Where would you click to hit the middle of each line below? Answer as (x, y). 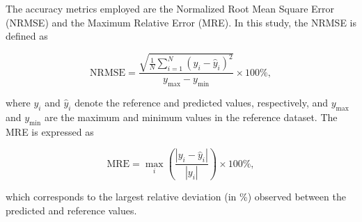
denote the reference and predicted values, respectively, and (202, 103)
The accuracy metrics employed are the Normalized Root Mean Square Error (170, 8)
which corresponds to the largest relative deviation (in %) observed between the (176, 197)
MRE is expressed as (50, 131)
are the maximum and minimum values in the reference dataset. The (191, 117)
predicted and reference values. (71, 210)
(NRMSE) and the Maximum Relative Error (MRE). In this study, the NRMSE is (181, 22)
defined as (27, 36)
